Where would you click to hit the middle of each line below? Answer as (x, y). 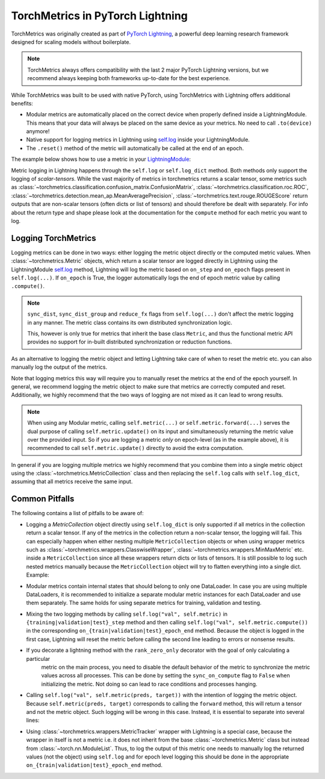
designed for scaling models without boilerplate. (71, 42)
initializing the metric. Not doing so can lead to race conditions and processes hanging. (149, 684)
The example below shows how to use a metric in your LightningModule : (101, 159)
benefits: (22, 103)
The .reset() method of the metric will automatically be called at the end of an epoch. (135, 148)
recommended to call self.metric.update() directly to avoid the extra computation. (135, 448)
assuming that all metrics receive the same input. (72, 481)
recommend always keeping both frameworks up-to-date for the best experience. (129, 78)
